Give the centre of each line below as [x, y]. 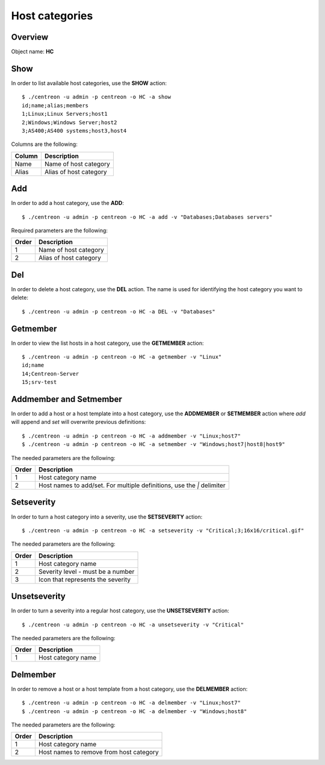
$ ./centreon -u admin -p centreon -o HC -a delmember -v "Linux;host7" [131, 703]
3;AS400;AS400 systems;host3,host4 [74, 131]
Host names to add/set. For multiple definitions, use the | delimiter [132, 485]
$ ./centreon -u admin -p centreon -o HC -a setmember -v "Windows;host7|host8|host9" [153, 444]
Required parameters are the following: [60, 230]
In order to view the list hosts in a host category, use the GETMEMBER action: [107, 343]
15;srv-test [39, 382]
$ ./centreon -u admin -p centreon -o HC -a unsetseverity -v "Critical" [133, 625]
